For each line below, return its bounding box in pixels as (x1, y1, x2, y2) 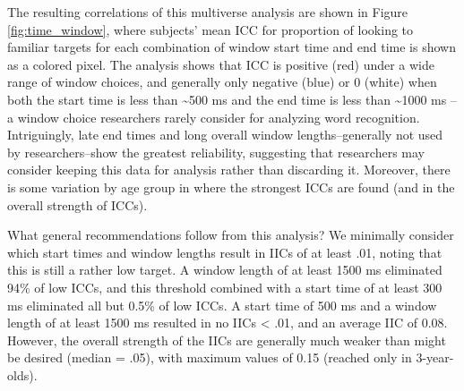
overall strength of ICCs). (7, 195, 148, 214)
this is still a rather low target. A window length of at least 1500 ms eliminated (7, 260, 443, 279)
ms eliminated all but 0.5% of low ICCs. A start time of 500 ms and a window (7, 295, 437, 314)
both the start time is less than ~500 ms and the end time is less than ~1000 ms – (7, 89, 457, 108)
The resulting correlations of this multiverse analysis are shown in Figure (7, 3, 408, 21)
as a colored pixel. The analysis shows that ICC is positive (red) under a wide (7, 55, 435, 73)
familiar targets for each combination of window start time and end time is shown (7, 38, 456, 56)
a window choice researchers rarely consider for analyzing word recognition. (7, 107, 420, 126)
